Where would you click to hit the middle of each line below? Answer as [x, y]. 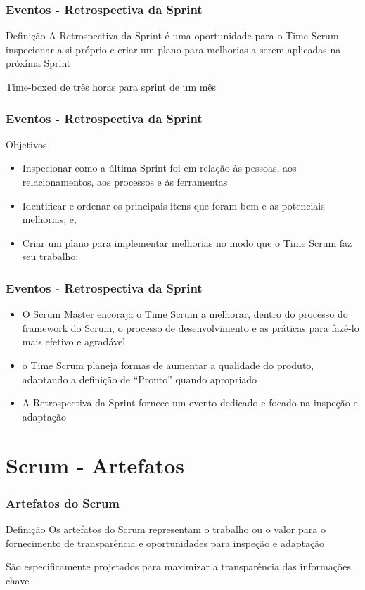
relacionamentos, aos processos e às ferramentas [125, 181]
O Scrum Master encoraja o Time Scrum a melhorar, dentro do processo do [185, 314]
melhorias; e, [49, 219]
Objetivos [26, 144]
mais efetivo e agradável [74, 341]
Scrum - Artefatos [95, 464]
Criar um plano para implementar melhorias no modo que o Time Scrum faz [187, 242]
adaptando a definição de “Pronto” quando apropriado [140, 379]
